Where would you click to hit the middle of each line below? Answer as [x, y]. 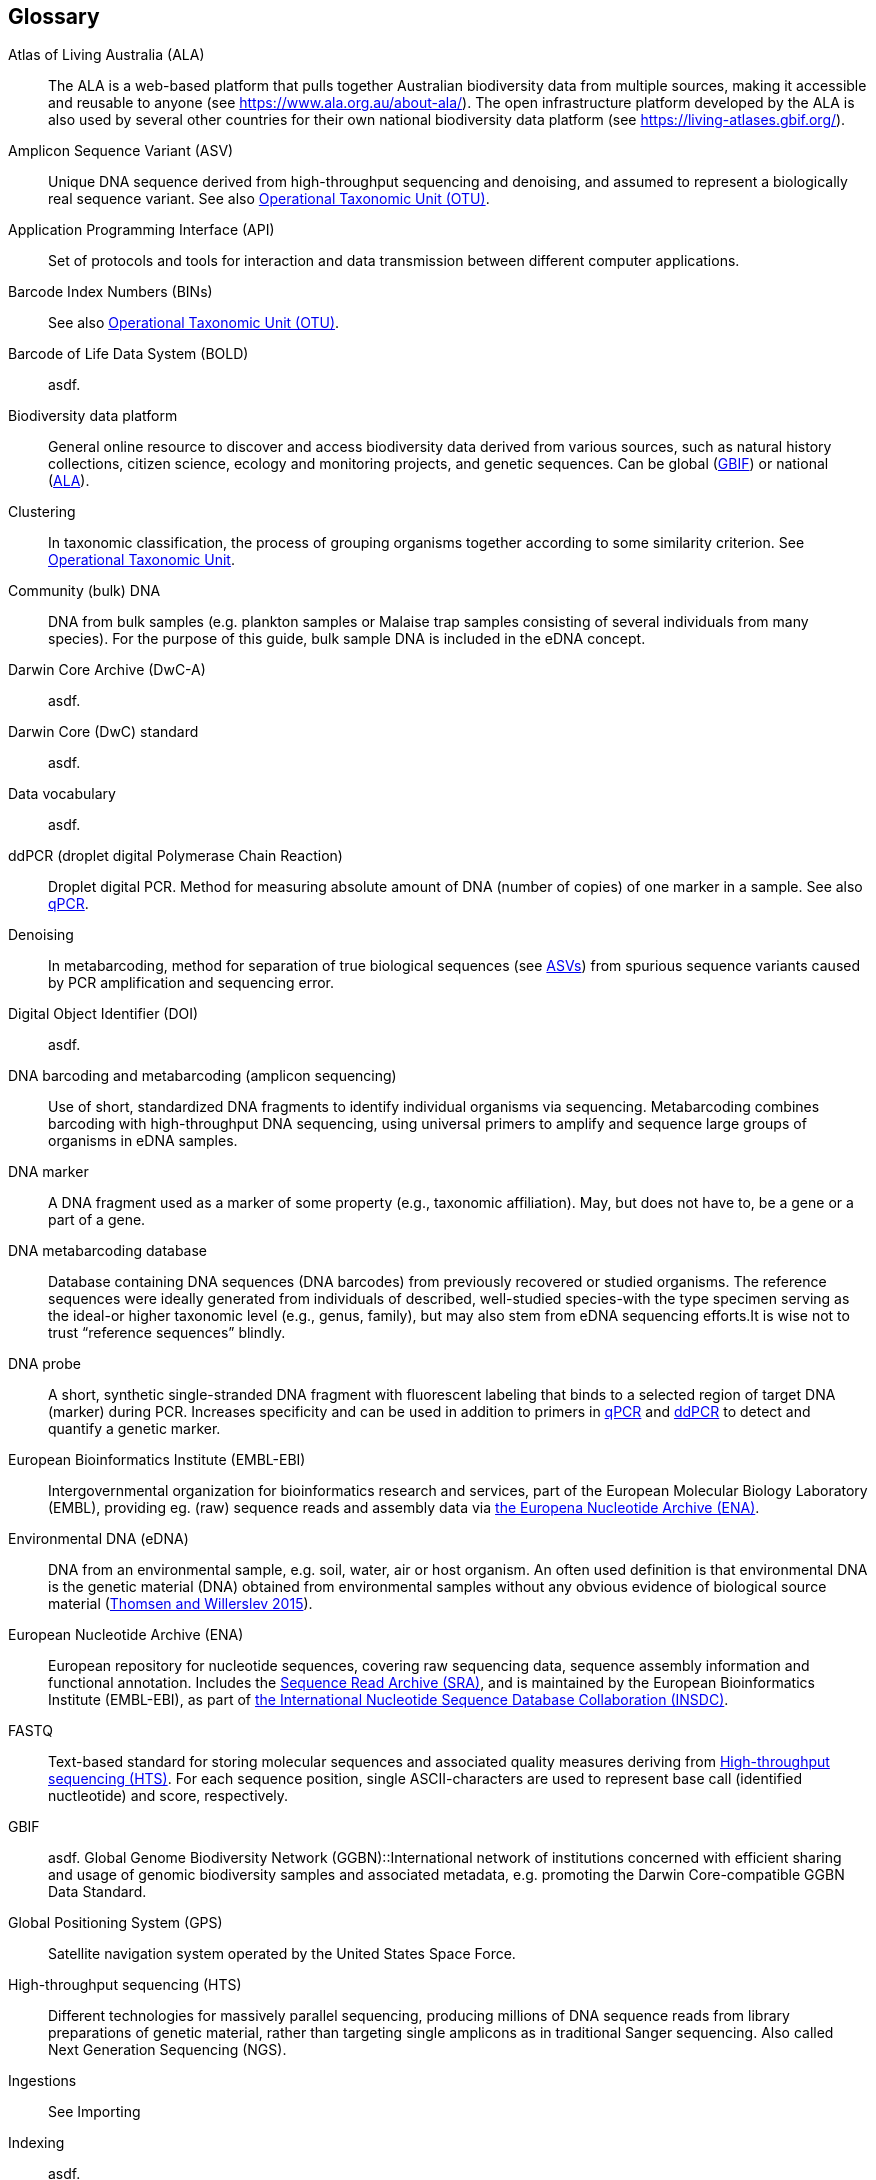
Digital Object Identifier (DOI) [103, 1014]
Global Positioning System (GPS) [115, 1923]
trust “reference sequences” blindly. [167, 1333]
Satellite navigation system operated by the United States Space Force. [282, 1954]
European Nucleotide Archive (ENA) [126, 1635]
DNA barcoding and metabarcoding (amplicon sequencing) [202, 1076]
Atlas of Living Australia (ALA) [106, 55]
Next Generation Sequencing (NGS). [167, 2050]
